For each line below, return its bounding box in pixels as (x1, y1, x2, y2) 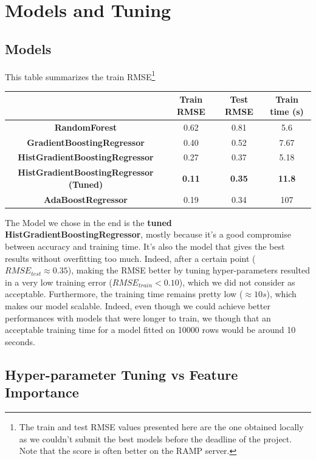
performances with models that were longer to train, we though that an (5, 311, 271, 324)
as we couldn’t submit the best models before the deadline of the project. (19, 432, 292, 445)
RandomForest (54, 120, 117, 133)
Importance (5, 383, 79, 402)
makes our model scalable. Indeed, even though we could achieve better (5, 299, 270, 312)
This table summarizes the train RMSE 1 (5, 68, 156, 83)
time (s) (270, 105, 304, 117)
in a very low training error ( (5, 275, 112, 288)
